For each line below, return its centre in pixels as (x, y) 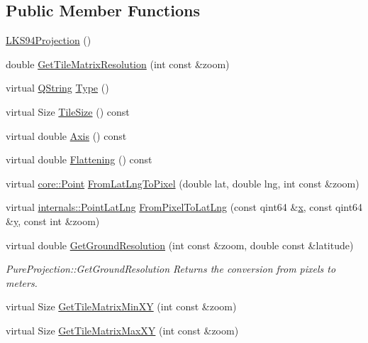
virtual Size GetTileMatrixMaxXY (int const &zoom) (122, 330)
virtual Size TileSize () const (68, 111)
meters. (22, 282)
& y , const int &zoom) (53, 220)
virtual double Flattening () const (79, 159)
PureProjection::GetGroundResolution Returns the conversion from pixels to (171, 269)
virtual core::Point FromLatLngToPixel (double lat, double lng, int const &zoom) (183, 183)
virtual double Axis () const (66, 135)
